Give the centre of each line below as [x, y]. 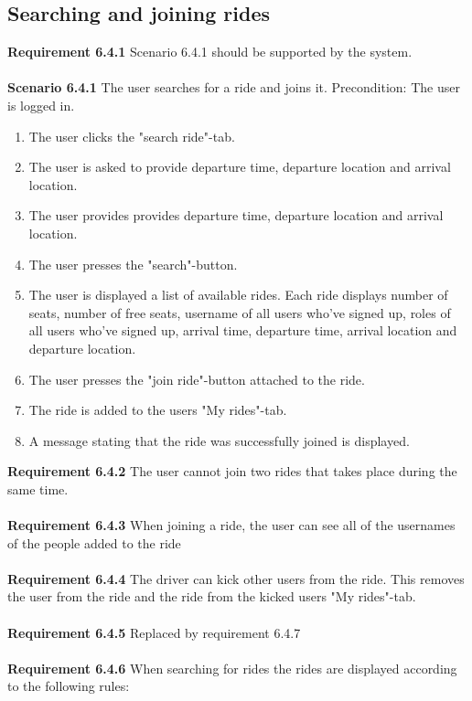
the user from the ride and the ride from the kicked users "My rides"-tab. [212, 596]
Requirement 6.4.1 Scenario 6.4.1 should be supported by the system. [210, 52]
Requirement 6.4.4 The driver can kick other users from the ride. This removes [236, 578]
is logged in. [41, 105]
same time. [38, 489]
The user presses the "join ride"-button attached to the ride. [197, 379]
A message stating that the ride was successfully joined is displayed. [219, 440]
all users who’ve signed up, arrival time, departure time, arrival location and [243, 330]
